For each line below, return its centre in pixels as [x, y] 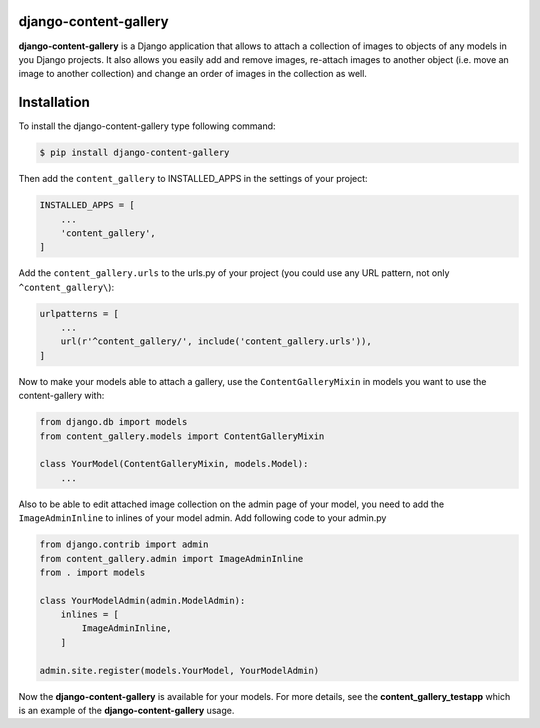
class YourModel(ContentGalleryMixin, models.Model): [174, 464]
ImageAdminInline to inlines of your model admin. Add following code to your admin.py [202, 518]
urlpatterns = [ [79, 313]
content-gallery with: [61, 396]
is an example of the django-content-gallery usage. [126, 711]
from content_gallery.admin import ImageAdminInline [171, 558]
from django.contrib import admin [124, 544]
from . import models [92, 572]
